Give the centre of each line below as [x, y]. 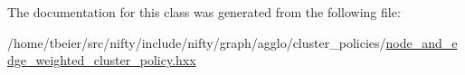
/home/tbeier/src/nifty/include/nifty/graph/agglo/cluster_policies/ [197, 42]
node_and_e [422, 42]
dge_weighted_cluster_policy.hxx [102, 60]
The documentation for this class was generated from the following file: [204, 12]
